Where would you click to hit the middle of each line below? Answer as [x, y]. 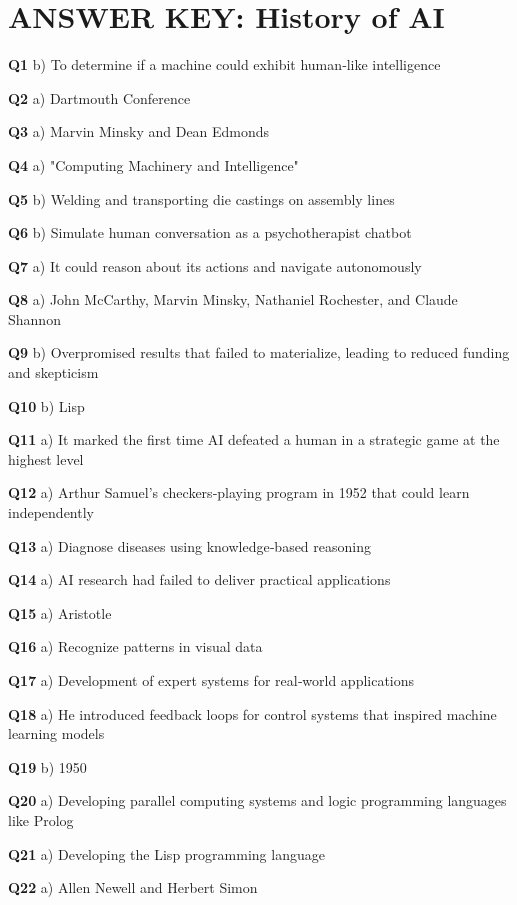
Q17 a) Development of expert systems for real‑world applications [211, 680]
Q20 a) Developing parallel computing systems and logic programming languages [257, 800]
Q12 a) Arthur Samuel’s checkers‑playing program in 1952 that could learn [239, 492]
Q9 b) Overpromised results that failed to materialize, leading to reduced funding [259, 352]
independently [51, 512]
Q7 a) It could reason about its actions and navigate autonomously [215, 265]
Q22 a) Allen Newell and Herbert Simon [133, 887]
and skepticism [53, 372]
